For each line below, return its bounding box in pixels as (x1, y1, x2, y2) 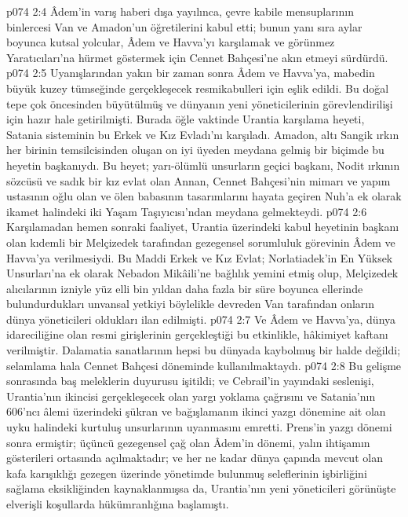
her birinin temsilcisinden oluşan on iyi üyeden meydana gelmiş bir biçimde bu (6, 141, 384, 158)
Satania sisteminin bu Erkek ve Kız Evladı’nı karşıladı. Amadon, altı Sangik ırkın (6, 126, 399, 142)
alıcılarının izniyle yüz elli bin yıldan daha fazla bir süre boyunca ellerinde (6, 280, 363, 296)
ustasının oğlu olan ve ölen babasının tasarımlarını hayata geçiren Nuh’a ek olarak (6, 188, 402, 204)
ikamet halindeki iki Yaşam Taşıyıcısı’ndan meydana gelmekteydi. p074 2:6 (6, 203, 367, 219)
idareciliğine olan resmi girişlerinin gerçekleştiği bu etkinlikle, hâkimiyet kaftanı (6, 326, 388, 343)
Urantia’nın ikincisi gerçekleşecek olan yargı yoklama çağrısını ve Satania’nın (6, 387, 376, 404)
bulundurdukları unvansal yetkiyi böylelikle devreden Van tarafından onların (6, 295, 375, 312)
